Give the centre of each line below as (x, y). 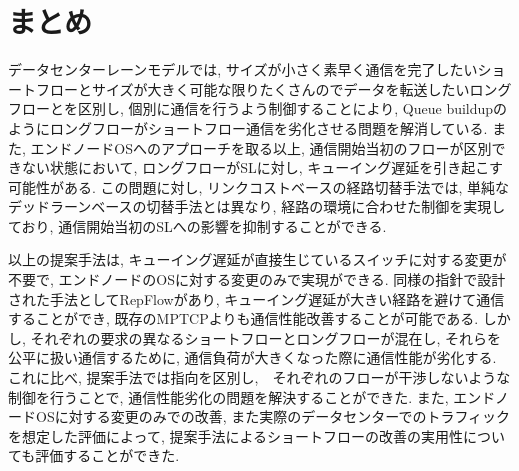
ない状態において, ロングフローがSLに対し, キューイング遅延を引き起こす (262, 167)
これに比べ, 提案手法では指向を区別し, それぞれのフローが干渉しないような (259, 377)
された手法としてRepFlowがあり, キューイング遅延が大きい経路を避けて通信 (256, 298)
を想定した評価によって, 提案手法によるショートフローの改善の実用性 (236, 435)
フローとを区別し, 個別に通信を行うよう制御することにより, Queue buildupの (258, 108)
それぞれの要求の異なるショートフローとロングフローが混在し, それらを (266, 337)
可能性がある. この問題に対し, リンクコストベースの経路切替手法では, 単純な (258, 186)
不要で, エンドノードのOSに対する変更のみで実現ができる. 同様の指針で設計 (257, 279)
